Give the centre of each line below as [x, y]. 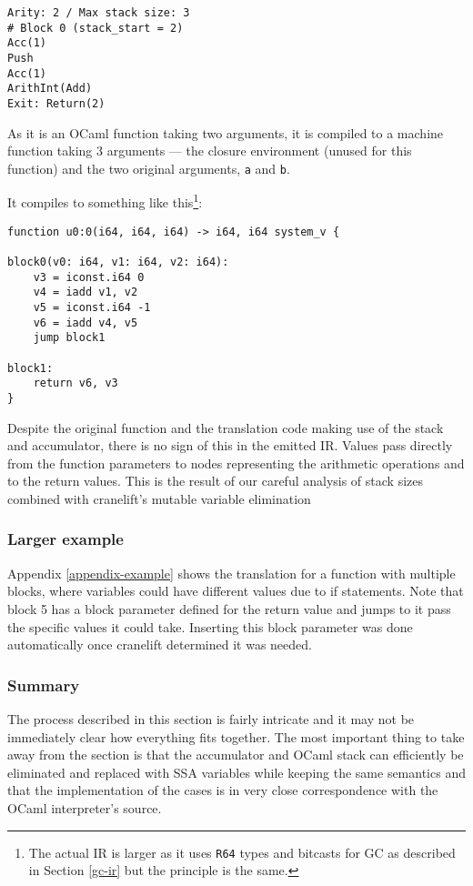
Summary [44, 685]
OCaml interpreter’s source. [85, 807]
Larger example [65, 539]
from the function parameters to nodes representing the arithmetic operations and [236, 463]
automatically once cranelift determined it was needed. [160, 644]
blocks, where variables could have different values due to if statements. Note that [236, 591]
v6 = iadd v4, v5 [86, 322]
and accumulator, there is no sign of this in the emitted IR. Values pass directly [230, 445]
